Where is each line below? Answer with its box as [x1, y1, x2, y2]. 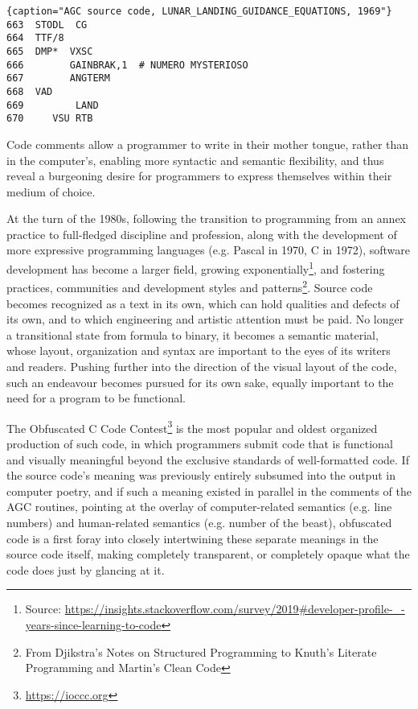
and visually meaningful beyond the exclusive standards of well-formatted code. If [6, 451, 409, 468]
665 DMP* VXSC [6, 45, 93, 57]
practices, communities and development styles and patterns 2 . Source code [6, 277, 373, 295]
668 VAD [6, 85, 53, 97]
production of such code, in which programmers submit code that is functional [6, 435, 393, 451]
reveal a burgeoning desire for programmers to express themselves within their [6, 167, 392, 184]
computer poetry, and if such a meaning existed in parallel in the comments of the [6, 482, 412, 499]
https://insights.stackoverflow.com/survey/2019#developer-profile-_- [64, 600, 405, 617]
